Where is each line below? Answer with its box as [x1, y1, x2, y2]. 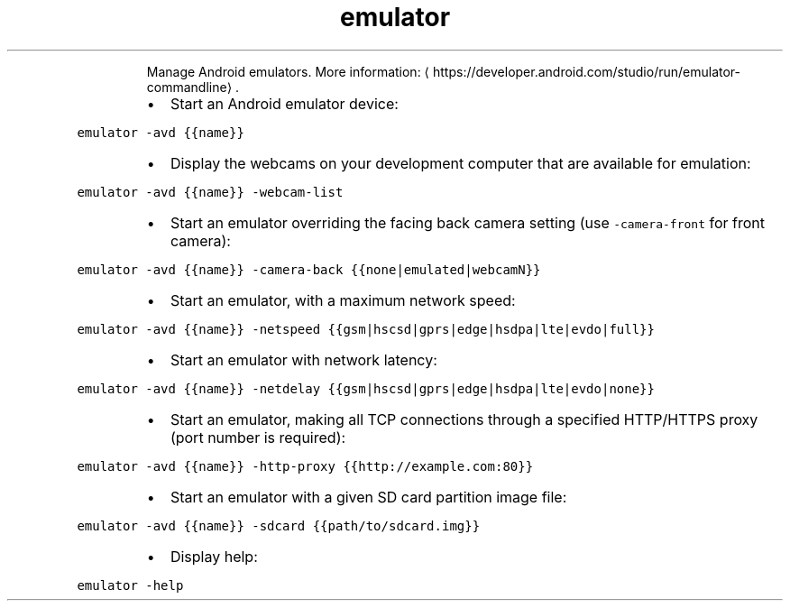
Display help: [170, 547, 258, 566]
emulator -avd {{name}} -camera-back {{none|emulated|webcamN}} [77, 262, 541, 277]
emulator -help [77, 577, 184, 593]
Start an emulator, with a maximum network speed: [170, 290, 516, 309]
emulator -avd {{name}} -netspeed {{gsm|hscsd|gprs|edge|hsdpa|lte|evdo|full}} [77, 321, 655, 336]
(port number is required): [170, 428, 346, 447]
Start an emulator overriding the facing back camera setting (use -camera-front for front [170, 213, 765, 232]
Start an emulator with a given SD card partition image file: [170, 487, 567, 506]
